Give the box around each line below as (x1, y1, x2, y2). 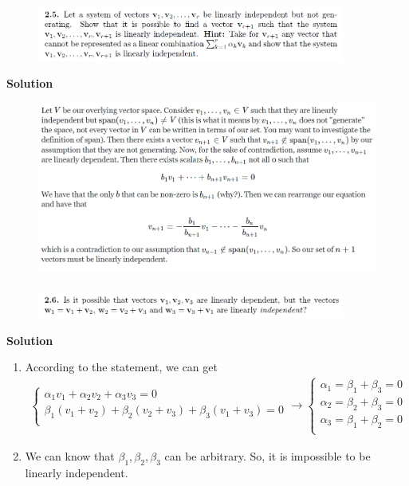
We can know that (25, 447, 115, 464)
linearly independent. (25, 464, 128, 480)
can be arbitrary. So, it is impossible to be (164, 447, 371, 464)
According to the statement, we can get (25, 359, 218, 375)
